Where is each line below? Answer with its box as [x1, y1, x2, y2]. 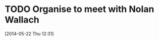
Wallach [5, 14, 40, 25]
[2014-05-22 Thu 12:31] [5, 30, 54, 36]
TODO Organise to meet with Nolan [5, 3, 154, 15]
